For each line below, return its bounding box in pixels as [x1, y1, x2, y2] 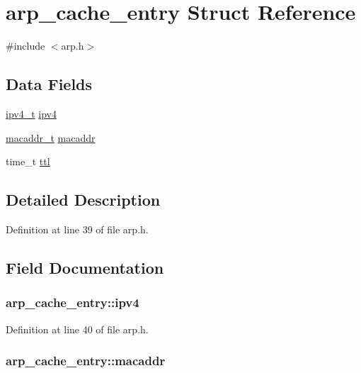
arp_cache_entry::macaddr [6, 352, 166, 369]
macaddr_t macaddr [6, 130, 96, 145]
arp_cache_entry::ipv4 [6, 294, 139, 311]
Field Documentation [6, 256, 164, 278]
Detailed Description [6, 189, 161, 211]
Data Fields [6, 73, 93, 95]
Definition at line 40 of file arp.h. [6, 321, 149, 336]
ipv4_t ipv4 [6, 106, 57, 121]
